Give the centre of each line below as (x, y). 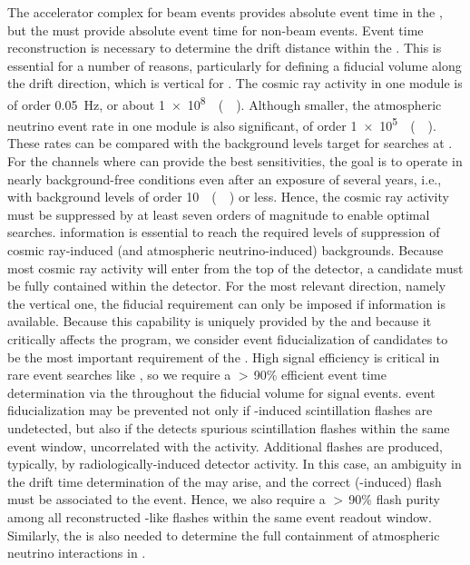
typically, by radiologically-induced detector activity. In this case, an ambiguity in (235, 464)
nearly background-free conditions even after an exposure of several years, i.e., (225, 178)
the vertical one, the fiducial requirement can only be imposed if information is (226, 303)
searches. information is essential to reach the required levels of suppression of (224, 232)
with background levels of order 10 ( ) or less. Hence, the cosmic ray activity (228, 197)
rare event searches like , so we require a (119, 375)
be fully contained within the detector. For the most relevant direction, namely (227, 286)
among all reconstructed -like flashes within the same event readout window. (220, 516)
